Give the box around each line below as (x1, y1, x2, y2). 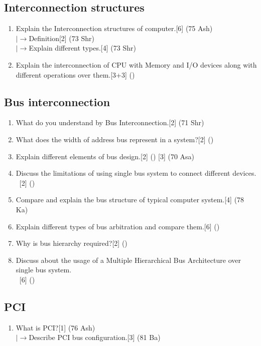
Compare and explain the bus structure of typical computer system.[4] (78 (16, 194, 244, 205)
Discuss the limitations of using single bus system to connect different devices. (16, 168, 256, 178)
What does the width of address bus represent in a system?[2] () (16, 134, 214, 144)
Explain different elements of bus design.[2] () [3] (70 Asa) (16, 151, 195, 161)
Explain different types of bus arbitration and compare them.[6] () (16, 221, 220, 231)
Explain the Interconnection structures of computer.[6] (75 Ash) (16, 23, 213, 34)
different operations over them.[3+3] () (16, 69, 135, 80)
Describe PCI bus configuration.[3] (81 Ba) (29, 332, 161, 342)
